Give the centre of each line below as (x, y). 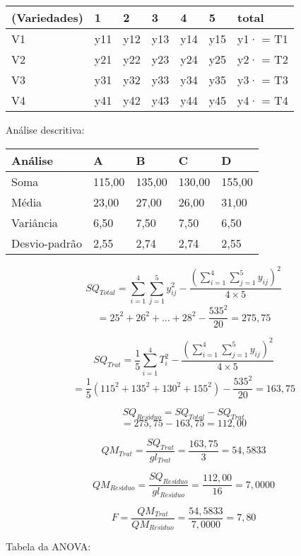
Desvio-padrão (47, 243)
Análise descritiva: (45, 129)
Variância (35, 222)
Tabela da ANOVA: (48, 546)
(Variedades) (47, 17)
